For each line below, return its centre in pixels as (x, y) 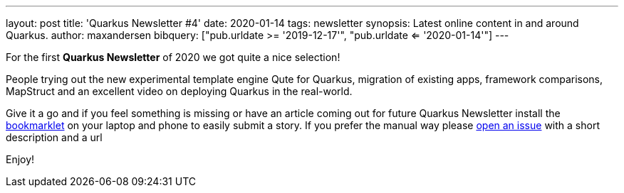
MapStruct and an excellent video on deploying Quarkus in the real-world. (179, 91)
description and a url (54, 137)
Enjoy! (20, 159)
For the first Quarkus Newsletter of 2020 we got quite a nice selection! (173, 57)
